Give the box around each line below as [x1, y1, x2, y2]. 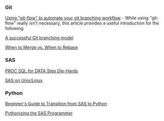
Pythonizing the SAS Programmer [5, 110, 73, 116]
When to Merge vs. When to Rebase [5, 45, 78, 50]
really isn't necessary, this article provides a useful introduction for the [17, 20, 159, 26]
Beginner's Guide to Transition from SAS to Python [5, 100, 108, 106]
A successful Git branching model [5, 35, 73, 41]
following [5, 25, 23, 31]
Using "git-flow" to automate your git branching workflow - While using [5, 15, 149, 21]
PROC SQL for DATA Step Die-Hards [5, 68, 78, 73]
